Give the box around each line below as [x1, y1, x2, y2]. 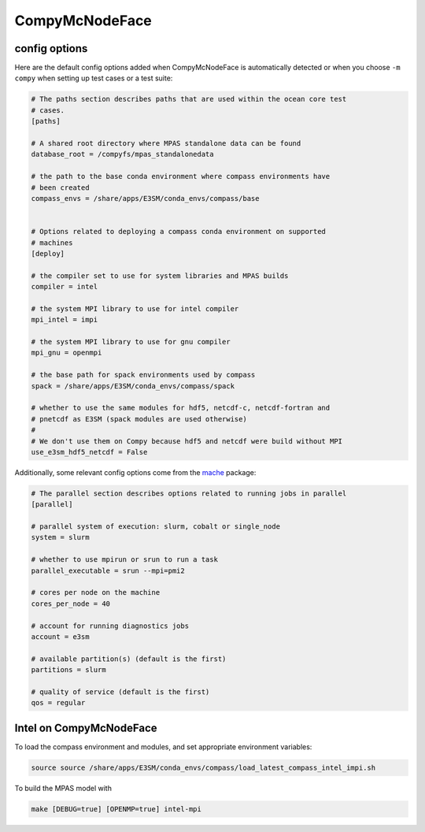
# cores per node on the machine [31, 588, 161, 597]
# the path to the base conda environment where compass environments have [31, 172, 331, 181]
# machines [31, 238, 73, 247]
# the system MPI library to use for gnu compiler [31, 337, 231, 347]
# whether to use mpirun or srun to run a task [31, 555, 218, 564]
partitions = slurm [31, 666, 106, 674]
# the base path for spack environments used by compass [31, 370, 256, 380]
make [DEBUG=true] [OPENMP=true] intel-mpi [31, 804, 202, 813]
